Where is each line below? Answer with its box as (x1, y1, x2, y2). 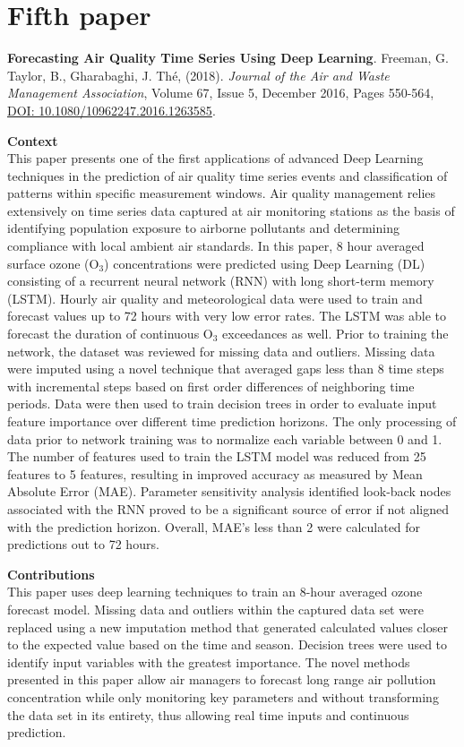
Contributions (7, 564, 95, 583)
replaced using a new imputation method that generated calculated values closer (7, 617, 448, 636)
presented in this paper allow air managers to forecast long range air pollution (7, 670, 436, 689)
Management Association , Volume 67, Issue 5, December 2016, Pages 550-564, (7, 83, 434, 102)
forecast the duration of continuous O (7, 324, 213, 343)
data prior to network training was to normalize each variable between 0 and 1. (7, 429, 443, 448)
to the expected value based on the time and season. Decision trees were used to (7, 635, 448, 654)
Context (7, 131, 58, 150)
